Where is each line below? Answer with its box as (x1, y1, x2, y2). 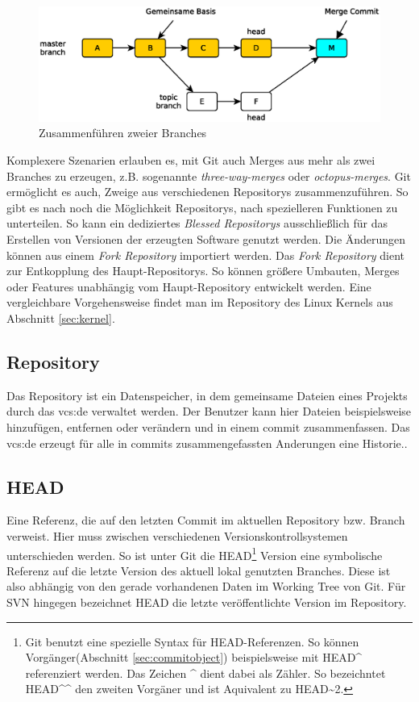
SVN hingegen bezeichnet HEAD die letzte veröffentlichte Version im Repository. (6, 593, 407, 610)
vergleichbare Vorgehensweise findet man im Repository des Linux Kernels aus (6, 294, 393, 311)
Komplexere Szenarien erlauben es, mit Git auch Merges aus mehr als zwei (6, 152, 375, 169)
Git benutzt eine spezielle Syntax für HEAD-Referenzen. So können (25, 633, 359, 650)
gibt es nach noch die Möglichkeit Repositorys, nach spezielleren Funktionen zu (6, 198, 398, 215)
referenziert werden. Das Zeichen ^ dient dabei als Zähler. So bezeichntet (25, 664, 386, 681)
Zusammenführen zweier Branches (39, 124, 207, 141)
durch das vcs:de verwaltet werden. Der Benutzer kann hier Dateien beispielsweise (6, 403, 412, 420)
